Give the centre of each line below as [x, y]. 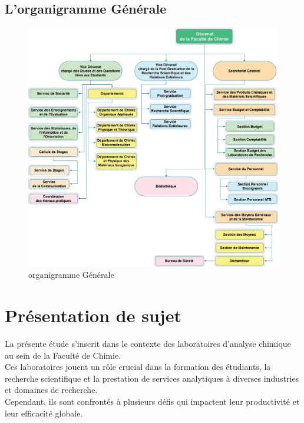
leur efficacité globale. [44, 413]
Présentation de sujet [93, 315]
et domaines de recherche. [51, 390]
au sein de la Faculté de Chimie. [63, 355]
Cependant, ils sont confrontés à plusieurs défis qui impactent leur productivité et [152, 401]
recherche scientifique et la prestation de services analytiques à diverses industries [152, 378]
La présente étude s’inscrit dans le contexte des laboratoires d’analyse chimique [148, 344]
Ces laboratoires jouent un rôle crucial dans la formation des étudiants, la [138, 367]
